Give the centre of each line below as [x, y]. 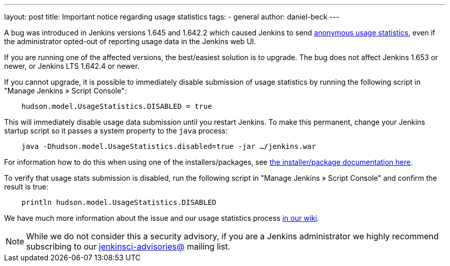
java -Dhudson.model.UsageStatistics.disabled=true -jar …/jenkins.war [168, 146]
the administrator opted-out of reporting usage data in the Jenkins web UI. [130, 41]
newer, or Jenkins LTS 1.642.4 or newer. [72, 66]
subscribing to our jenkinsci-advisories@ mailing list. [128, 246]
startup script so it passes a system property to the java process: [116, 131]
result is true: [26, 187]
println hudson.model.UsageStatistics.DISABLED [119, 202]
